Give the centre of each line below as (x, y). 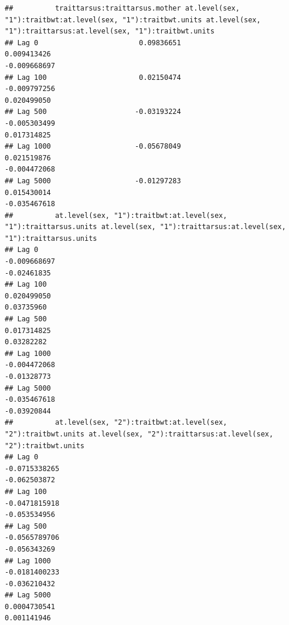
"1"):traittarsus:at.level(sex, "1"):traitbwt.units (110, 31)
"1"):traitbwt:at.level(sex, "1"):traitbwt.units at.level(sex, (133, 20)
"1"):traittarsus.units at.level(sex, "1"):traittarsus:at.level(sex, (145, 227)
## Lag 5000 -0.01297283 (93, 181)
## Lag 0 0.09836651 (93, 43)
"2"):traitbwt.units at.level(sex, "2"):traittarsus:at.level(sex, (139, 434)
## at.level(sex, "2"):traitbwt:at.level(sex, (116, 423)
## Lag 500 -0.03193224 (93, 112)
